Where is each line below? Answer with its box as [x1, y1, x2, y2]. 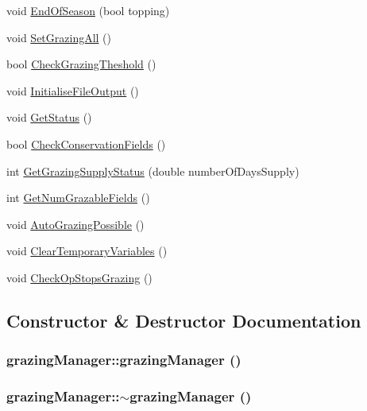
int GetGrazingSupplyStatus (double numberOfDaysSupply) [6, 162, 299, 179]
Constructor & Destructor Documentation [6, 308, 361, 332]
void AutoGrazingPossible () [6, 215, 145, 232]
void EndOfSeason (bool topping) [6, 2, 170, 18]
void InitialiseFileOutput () [6, 82, 139, 99]
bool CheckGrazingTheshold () [6, 56, 156, 72]
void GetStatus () [6, 109, 92, 126]
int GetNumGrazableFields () [6, 189, 150, 206]
